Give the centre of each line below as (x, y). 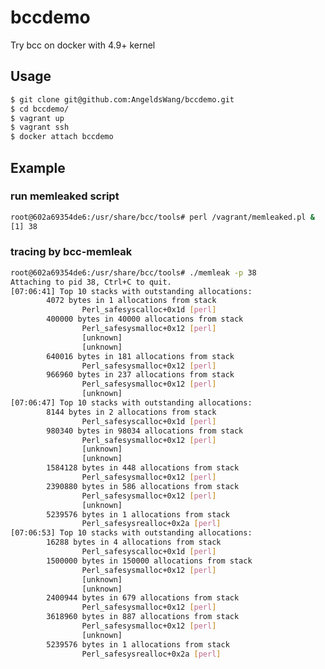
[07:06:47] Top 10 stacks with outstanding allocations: (131, 403)
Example (38, 167)
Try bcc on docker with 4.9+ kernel (83, 45)
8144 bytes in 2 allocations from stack (131, 412)
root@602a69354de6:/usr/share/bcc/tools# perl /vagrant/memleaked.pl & (162, 217)
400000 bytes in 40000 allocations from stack (145, 319)
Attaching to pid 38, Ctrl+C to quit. (91, 282)
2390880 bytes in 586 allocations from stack (143, 486)
